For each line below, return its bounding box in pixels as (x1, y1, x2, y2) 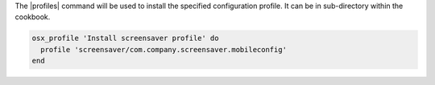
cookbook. (14, 12, 51, 22)
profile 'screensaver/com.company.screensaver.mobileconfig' (40, 45, 288, 54)
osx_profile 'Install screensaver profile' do (31, 34, 219, 43)
